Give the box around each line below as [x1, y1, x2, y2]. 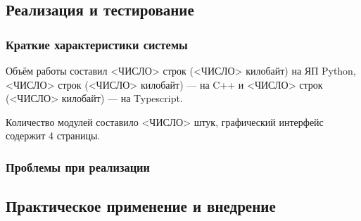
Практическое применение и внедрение [6, 195, 276, 217]
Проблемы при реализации [6, 158, 150, 175]
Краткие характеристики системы [6, 35, 188, 53]
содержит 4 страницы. [6, 128, 101, 143]
